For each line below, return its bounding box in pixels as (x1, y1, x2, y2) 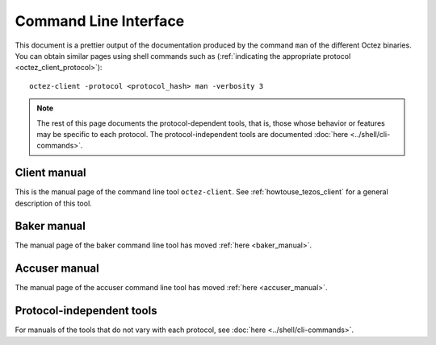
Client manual (15, 166, 86, 180)
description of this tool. (15, 198, 92, 208)
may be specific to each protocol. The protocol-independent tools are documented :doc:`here (36, 129, 349, 139)
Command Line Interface (15, 12, 185, 30)
